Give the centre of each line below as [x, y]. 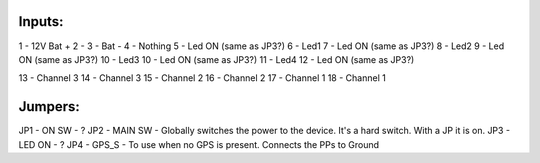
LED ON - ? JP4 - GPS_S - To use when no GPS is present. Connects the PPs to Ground [199, 144]
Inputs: [41, 21]
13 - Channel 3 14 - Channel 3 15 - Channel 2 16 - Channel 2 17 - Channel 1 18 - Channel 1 [202, 78]
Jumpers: [49, 106]
